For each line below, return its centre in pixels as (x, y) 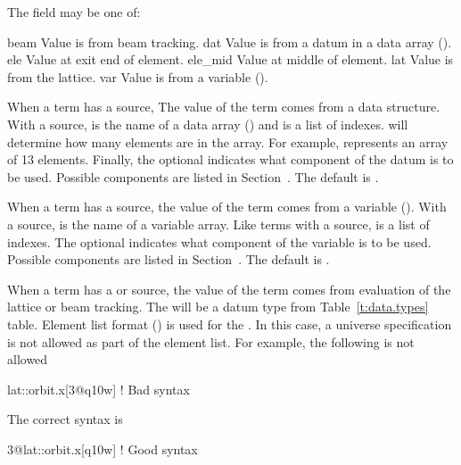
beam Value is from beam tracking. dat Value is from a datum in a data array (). (230, 42)
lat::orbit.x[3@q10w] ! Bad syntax (99, 389)
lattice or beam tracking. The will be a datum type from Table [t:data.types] (218, 307)
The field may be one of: (74, 12)
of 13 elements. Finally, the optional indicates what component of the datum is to (230, 159)
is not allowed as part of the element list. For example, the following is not (211, 341)
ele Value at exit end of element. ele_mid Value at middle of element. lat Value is (230, 59)
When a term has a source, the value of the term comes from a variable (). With (227, 207)
